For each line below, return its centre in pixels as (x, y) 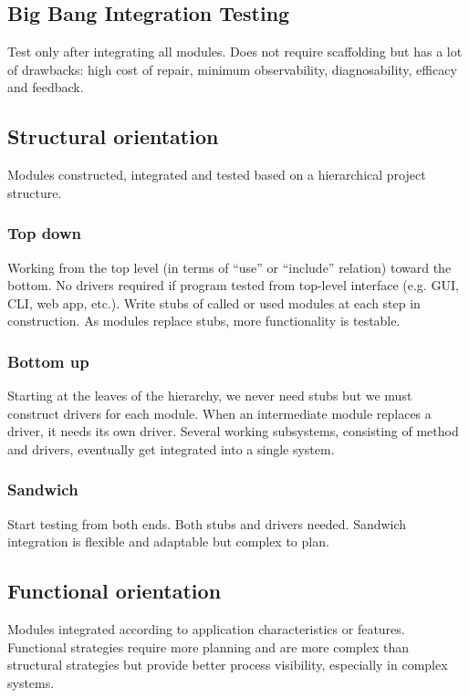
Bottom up (48, 361)
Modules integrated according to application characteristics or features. (206, 629)
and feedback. (46, 87)
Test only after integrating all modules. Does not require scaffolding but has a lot (235, 52)
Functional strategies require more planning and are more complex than (208, 646)
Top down (45, 233)
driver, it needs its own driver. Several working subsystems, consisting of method (233, 431)
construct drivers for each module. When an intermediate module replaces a (219, 413)
